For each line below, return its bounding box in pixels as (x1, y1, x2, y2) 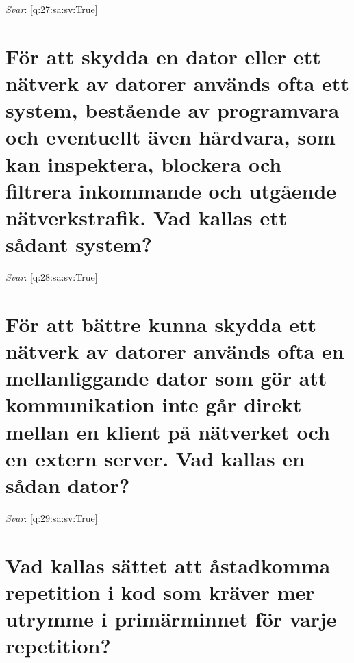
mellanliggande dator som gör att (5, 364, 327, 392)
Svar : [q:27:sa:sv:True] (5, 2, 98, 16)
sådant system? (5, 230, 152, 258)
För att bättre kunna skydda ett (5, 310, 317, 338)
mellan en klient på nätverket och (5, 417, 330, 445)
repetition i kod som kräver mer (5, 577, 315, 605)
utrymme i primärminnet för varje (5, 605, 337, 633)
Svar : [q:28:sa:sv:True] (5, 270, 98, 284)
